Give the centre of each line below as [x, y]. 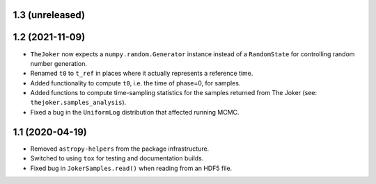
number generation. [58, 63]
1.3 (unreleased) [49, 15]
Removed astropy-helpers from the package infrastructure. [120, 149]
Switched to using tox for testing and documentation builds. [117, 158]
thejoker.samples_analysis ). [78, 102]
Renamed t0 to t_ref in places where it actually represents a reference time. [142, 74]
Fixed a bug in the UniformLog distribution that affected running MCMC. [135, 112]
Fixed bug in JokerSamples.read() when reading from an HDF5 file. [131, 168]
